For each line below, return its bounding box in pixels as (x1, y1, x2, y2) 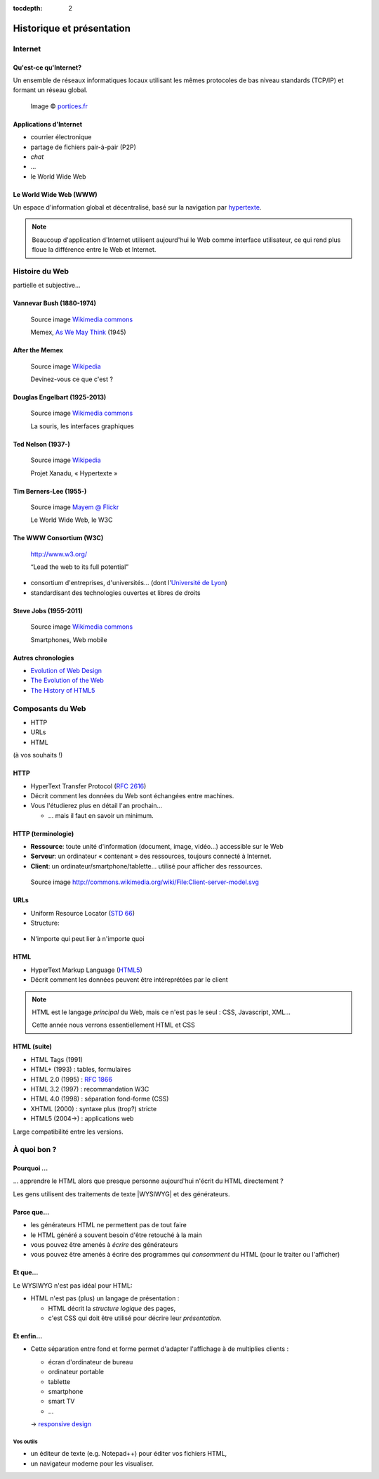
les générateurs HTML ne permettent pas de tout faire (30, 1221, 187, 1229)
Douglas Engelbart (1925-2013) (13, 392, 107, 401)
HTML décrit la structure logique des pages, (48, 1304, 176, 1312)
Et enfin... (13, 1331, 43, 1340)
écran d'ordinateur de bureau (48, 1357, 133, 1366)
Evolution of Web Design (30, 667, 102, 675)
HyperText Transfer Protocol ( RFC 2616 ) (30, 781, 147, 790)
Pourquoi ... (13, 1164, 48, 1172)
